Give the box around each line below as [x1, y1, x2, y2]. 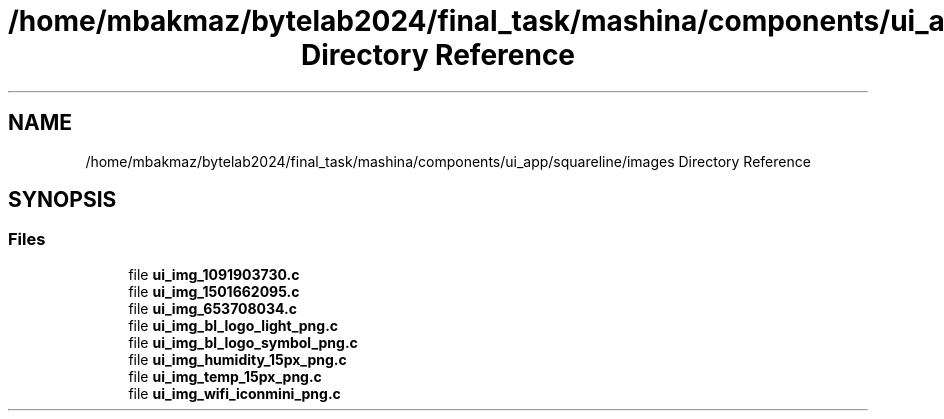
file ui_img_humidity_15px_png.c [128, 350, 347, 368]
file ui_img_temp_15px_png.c [128, 367, 322, 385]
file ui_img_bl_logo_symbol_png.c [128, 333, 358, 351]
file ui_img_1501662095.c [128, 282, 300, 300]
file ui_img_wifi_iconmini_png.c [128, 384, 341, 402]
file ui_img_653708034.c [128, 299, 297, 317]
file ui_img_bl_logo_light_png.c [128, 316, 339, 334]
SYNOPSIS [8, 187, 117, 213]
